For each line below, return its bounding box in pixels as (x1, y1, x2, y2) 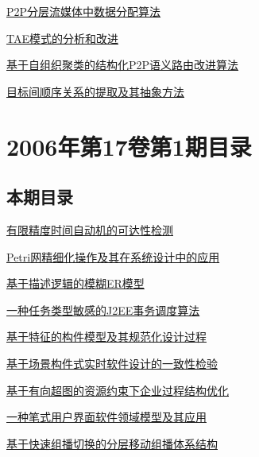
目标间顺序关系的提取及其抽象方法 (6, 83, 184, 99)
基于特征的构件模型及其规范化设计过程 (6, 328, 207, 345)
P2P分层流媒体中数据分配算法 (6, 3, 161, 19)
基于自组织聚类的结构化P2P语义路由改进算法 (6, 56, 239, 73)
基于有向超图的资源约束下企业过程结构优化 (6, 381, 229, 398)
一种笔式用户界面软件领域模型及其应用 (6, 409, 207, 425)
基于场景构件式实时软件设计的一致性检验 (6, 354, 218, 371)
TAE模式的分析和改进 (6, 29, 118, 46)
